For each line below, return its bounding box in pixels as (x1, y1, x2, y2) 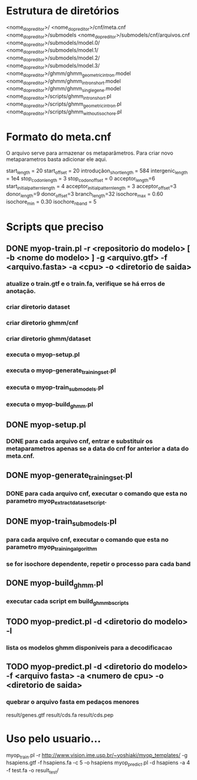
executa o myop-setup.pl (6, 350, 80, 358)
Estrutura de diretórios (6, 4, 120, 18)
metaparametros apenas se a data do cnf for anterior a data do (6, 444, 189, 453)
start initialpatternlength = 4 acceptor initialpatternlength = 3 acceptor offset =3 (6, 183, 177, 191)
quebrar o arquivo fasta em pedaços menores (6, 698, 140, 706)
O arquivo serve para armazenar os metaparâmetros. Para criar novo (6, 149, 173, 157)
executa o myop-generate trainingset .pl (6, 366, 116, 375)
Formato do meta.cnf (6, 130, 111, 143)
